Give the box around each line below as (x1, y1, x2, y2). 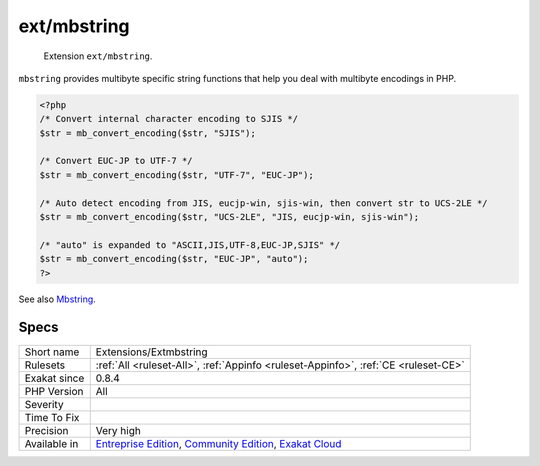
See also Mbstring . (18, 293, 97, 305)
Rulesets (24, 358, 65, 372)
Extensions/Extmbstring (95, 345, 209, 359)
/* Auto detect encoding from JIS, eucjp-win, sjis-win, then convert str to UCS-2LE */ (39, 197, 489, 209)
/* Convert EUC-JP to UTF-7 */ (39, 155, 194, 167)
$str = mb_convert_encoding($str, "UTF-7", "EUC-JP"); (39, 169, 314, 180)
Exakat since (24, 371, 85, 385)
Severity (24, 397, 64, 411)
